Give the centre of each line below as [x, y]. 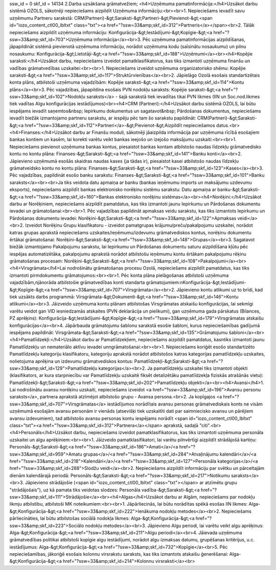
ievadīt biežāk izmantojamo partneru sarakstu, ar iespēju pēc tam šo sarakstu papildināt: [103, 118]
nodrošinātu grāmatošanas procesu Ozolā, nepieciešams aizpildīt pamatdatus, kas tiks [158, 268]
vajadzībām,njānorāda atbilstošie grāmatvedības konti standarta [77, 282]
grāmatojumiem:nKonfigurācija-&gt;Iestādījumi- [196, 282]
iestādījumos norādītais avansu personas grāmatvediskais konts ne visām [185, 404]
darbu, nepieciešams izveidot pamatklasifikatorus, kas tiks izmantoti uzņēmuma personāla [168, 433]
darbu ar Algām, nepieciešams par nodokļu [210, 497]
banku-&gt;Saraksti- [239, 189]
